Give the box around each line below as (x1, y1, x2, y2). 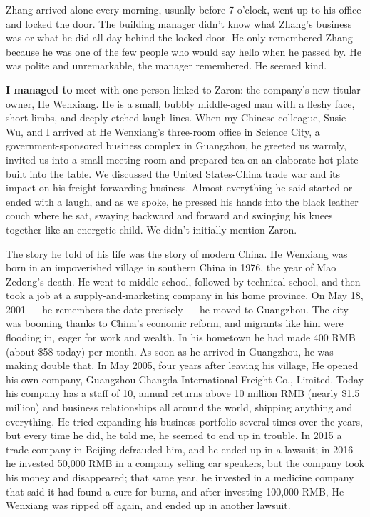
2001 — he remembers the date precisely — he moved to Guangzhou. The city (6, 301, 349, 316)
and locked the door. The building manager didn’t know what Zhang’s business (6, 16, 352, 31)
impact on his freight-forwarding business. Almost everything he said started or (6, 180, 353, 195)
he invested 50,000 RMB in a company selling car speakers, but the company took (6, 456, 365, 471)
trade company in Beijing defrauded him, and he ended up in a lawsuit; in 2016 (6, 441, 354, 456)
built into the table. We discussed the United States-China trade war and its (6, 166, 341, 181)
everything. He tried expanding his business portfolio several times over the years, (6, 413, 363, 428)
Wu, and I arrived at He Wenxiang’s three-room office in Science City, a (6, 124, 320, 139)
